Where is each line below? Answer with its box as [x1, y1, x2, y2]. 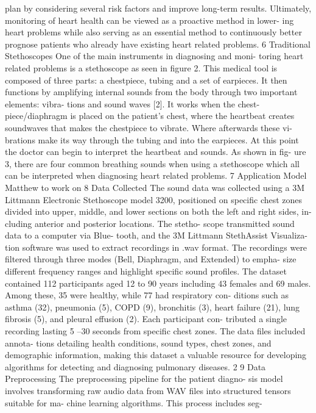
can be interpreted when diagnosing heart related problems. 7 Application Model [5, 169, 307, 182]
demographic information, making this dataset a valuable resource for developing [5, 348, 307, 361]
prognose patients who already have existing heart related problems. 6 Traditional [5, 37, 311, 50]
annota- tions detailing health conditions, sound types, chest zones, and [5, 336, 272, 349]
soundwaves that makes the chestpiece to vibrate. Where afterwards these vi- [5, 121, 292, 134]
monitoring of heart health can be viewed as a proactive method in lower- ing [5, 13, 294, 26]
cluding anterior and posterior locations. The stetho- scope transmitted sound [5, 217, 295, 229]
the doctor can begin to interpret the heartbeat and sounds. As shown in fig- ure [5, 145, 306, 158]
